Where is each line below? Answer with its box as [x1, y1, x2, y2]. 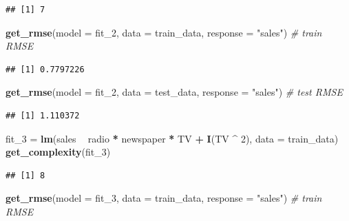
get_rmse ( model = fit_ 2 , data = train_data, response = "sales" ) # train [6, 25, 322, 39]
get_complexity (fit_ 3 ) [6, 145, 111, 159]
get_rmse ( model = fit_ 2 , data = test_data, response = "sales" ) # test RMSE [6, 85, 343, 99]
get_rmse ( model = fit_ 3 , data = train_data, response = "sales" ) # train [6, 191, 322, 205]
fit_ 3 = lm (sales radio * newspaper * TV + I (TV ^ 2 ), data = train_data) [6, 131, 339, 145]
